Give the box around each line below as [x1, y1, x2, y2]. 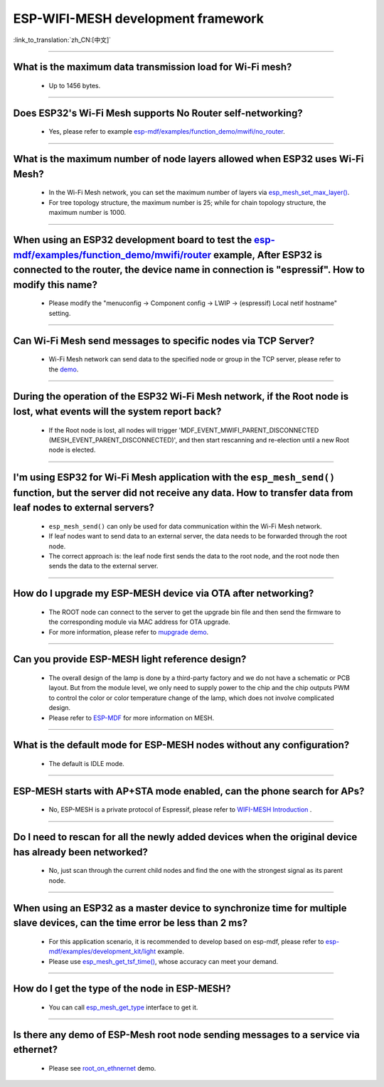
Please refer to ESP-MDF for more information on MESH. [48, 714, 215, 722]
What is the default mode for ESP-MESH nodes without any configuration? [13, 739, 350, 751]
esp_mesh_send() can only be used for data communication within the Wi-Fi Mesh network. [48, 521, 323, 530]
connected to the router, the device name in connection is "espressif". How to [13, 264, 366, 276]
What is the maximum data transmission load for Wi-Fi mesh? [13, 61, 292, 73]
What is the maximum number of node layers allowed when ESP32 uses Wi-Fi [13, 153, 364, 165]
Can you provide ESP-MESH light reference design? [13, 653, 247, 665]
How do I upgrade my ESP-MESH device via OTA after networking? [13, 588, 314, 600]
